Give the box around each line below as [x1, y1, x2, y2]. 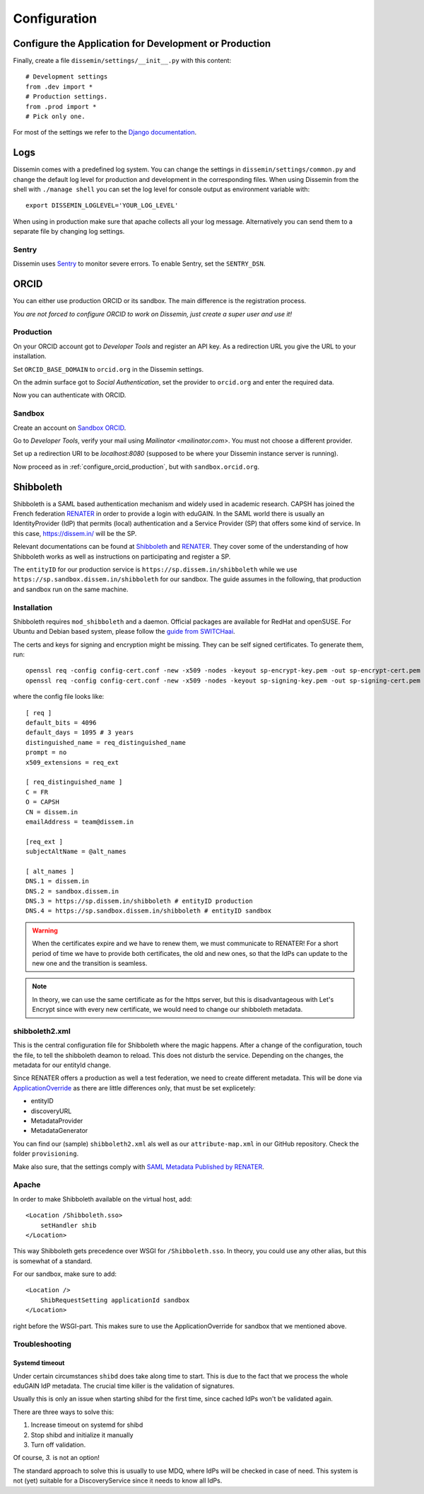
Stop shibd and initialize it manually [30, 1430, 134, 1439]
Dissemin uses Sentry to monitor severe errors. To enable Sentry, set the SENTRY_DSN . [13, 259, 266, 268]
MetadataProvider [30, 1117, 83, 1125]
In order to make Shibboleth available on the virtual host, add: [13, 1194, 192, 1203]
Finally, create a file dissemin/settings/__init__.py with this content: [13, 57, 232, 65]
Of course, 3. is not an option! [13, 1454, 100, 1462]
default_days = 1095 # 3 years [25, 729, 134, 736]
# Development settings [25, 73, 108, 81]
